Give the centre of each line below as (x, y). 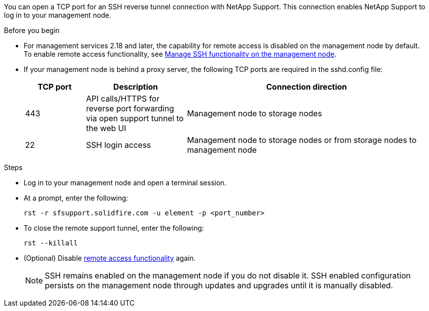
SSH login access (118, 145)
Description (136, 87)
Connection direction (307, 87)
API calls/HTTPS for (123, 99)
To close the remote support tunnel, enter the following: (114, 228)
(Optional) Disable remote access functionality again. (110, 258)
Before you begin (32, 30)
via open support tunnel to (135, 118)
